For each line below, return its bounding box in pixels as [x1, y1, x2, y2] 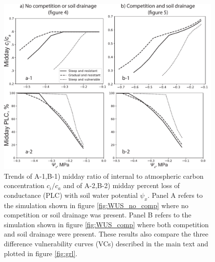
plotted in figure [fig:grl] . [4, 248, 78, 258]
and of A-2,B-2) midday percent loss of [63, 180, 180, 191]
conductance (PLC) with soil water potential [4, 190, 138, 200]
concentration [4, 180, 44, 191]
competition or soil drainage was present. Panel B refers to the [4, 210, 192, 220]
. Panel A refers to [148, 190, 203, 200]
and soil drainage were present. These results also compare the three [4, 229, 209, 239]
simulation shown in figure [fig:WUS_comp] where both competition [4, 219, 209, 229]
